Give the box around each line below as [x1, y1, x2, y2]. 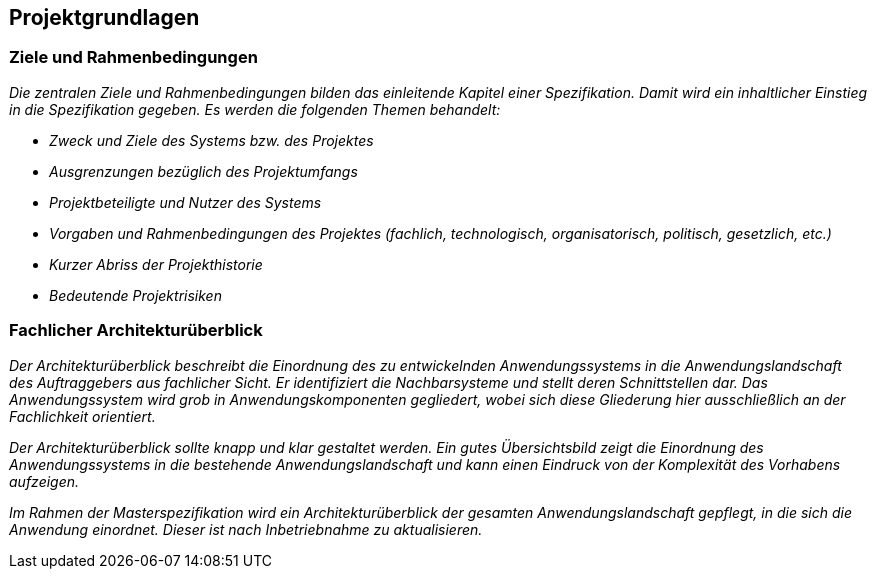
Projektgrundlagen [9, 5, 200, 30]
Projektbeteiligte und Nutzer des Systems [49, 193, 322, 211]
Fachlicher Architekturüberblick [9, 320, 263, 341]
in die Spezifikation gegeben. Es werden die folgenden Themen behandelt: [9, 100, 501, 118]
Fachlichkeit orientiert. [9, 407, 156, 425]
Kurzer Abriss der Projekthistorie [49, 255, 263, 273]
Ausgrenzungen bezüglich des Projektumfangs [49, 162, 358, 180]
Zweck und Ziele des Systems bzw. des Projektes [49, 131, 374, 149]
